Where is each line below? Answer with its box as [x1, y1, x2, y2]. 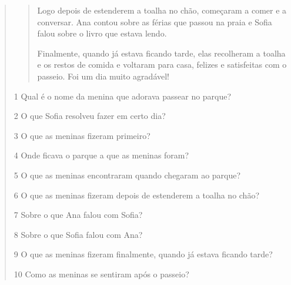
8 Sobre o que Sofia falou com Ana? [14, 228, 143, 240]
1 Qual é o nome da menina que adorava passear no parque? [14, 90, 232, 102]
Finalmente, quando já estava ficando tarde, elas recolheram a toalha [37, 47, 286, 59]
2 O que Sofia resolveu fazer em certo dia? [14, 110, 166, 122]
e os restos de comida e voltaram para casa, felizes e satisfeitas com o [37, 58, 287, 71]
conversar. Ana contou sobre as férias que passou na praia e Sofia [37, 15, 272, 28]
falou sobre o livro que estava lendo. [37, 27, 167, 39]
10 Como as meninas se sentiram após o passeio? [14, 267, 189, 280]
